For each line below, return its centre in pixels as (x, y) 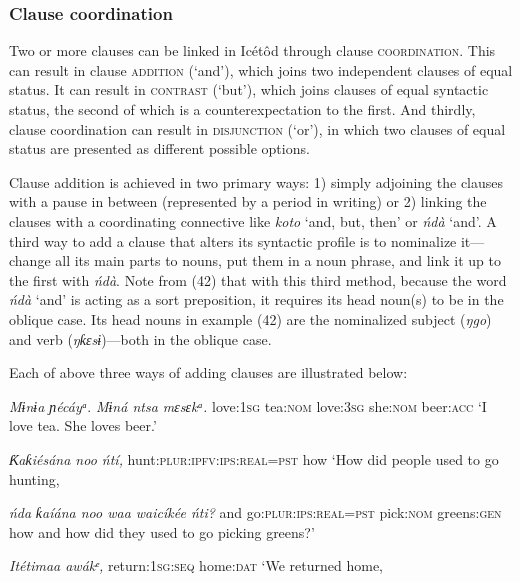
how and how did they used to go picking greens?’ (162, 531)
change (30, 260)
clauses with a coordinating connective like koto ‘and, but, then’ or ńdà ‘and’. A (253, 220)
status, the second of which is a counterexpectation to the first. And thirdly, (242, 109)
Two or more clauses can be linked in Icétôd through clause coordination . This (252, 50)
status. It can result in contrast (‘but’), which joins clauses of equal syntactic (249, 89)
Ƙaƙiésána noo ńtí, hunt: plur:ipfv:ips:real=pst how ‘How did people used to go (254, 458)
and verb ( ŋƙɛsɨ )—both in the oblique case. (140, 338)
